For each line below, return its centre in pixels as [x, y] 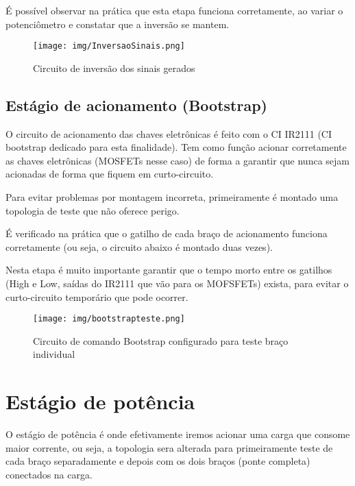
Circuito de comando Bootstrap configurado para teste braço [161, 340]
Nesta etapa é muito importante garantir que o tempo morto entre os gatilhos [169, 270]
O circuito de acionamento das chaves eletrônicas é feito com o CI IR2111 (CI [169, 133]
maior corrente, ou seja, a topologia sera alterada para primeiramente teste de [169, 447]
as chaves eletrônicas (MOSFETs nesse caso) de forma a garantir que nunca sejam [177, 160]
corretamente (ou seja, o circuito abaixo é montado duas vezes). [139, 246]
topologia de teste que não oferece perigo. [93, 210]
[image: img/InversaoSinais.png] [109, 46]
